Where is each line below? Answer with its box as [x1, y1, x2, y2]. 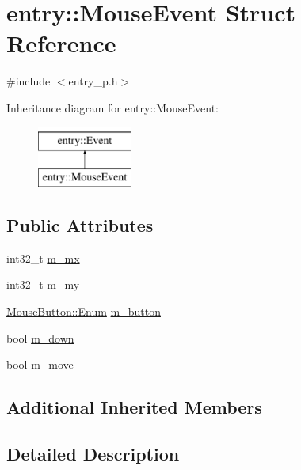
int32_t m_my [6, 276, 80, 293]
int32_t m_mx [6, 249, 80, 266]
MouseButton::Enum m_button [6, 303, 161, 320]
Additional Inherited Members [6, 395, 262, 419]
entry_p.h [68, 73, 118, 89]
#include [6, 73, 51, 89]
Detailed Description [6, 442, 180, 466]
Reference [6, 27, 116, 59]
